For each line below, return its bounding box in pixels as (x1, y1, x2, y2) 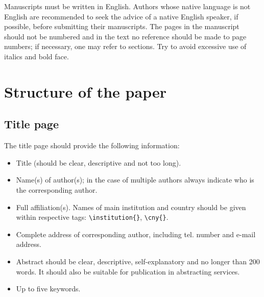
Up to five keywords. (16, 283, 81, 294)
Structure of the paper (4, 81, 166, 102)
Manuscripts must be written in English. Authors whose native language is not (4, 1, 251, 11)
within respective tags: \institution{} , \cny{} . (16, 212, 169, 222)
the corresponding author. (16, 184, 98, 195)
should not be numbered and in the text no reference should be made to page (4, 31, 247, 41)
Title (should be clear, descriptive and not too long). (16, 157, 181, 168)
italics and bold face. (4, 51, 69, 61)
